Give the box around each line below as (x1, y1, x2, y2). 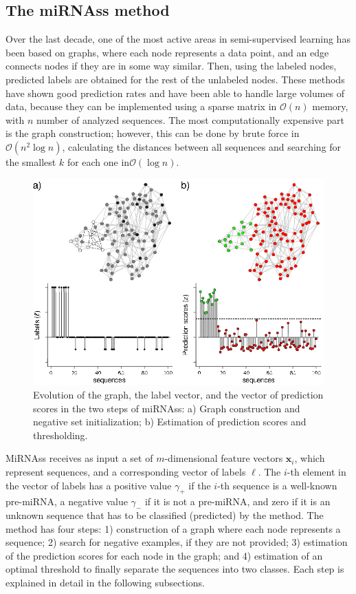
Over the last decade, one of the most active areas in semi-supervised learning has (5, 32, 351, 46)
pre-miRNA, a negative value (5, 494, 128, 509)
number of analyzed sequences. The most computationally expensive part (36, 112, 344, 127)
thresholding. (33, 427, 88, 442)
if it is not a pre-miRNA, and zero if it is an (144, 494, 331, 509)
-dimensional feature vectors (164, 451, 283, 465)
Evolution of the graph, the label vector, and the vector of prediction (33, 387, 324, 401)
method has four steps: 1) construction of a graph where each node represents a (5, 521, 341, 535)
